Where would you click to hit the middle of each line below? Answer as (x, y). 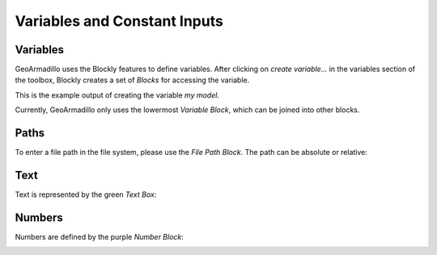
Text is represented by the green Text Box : (86, 194)
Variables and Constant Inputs (119, 21)
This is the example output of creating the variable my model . (117, 95)
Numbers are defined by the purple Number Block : (99, 236)
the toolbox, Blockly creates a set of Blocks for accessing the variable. (132, 80)
